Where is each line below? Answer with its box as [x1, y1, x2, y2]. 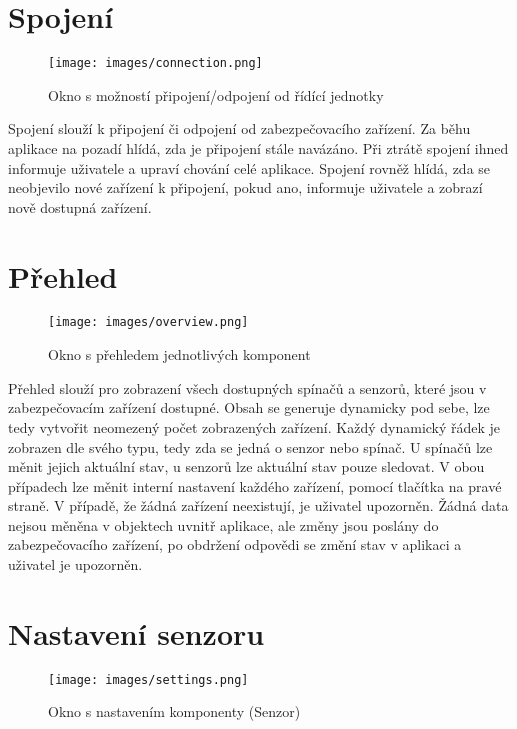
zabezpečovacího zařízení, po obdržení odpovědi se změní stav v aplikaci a [8, 534, 462, 555]
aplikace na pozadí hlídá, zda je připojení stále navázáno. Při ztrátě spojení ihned [8, 137, 509, 158]
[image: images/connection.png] [48, 56, 263, 71]
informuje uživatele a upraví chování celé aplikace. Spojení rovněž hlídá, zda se [8, 157, 491, 178]
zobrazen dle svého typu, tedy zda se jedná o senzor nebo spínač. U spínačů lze [8, 436, 493, 457]
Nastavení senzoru [8, 612, 265, 653]
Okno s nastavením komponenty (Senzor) [48, 701, 301, 722]
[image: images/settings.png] [48, 672, 249, 687]
